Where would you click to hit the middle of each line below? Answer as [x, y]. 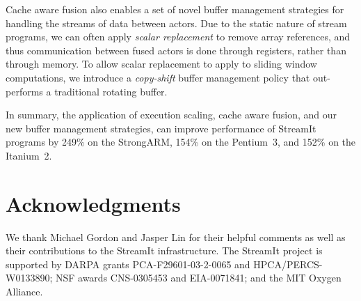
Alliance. [24, 292]
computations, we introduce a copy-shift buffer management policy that [158, 77]
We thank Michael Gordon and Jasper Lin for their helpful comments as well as [176, 237]
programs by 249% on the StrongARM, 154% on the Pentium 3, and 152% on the [181, 142]
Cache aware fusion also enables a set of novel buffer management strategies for [175, 9]
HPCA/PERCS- [288, 264]
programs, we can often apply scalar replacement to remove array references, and [178, 37]
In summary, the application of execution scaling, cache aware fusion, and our [171, 115]
